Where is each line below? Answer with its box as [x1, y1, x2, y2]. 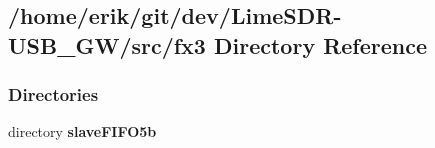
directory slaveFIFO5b [8, 121, 157, 142]
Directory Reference [213, 29, 428, 60]
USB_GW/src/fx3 [8, 29, 206, 60]
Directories [8, 82, 99, 107]
